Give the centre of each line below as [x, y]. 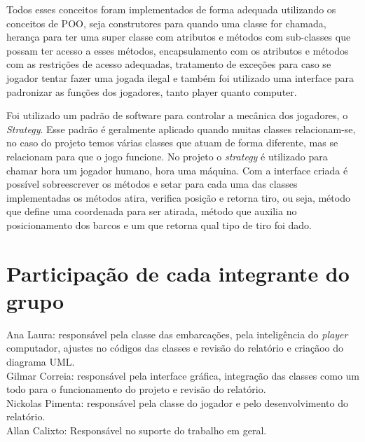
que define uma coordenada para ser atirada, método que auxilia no [152, 211]
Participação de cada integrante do [178, 273]
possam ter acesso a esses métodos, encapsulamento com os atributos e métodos [178, 50]
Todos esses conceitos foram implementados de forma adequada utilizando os [171, 9]
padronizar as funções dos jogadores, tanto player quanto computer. [152, 91]
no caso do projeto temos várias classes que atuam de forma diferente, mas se [172, 143]
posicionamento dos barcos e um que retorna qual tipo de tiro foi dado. [159, 225]
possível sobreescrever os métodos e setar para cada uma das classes [152, 184]
